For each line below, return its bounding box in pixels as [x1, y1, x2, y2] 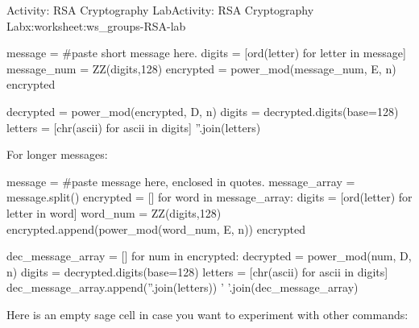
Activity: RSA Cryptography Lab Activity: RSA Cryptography [6, 2, 314, 18]
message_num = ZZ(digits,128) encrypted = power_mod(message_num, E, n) [6, 60, 396, 77]
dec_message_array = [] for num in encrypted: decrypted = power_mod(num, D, [6, 247, 412, 264]
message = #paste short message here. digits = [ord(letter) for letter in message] [6, 44, 406, 61]
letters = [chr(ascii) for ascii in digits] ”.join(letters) [6, 118, 261, 135]
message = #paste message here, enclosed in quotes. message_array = [6, 172, 355, 189]
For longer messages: [6, 146, 108, 163]
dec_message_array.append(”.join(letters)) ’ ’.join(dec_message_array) [6, 279, 359, 296]
